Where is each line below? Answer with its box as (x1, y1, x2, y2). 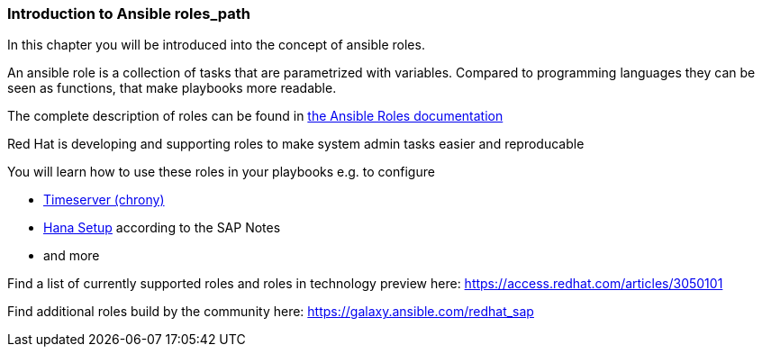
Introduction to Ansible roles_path (7, 5, 250, 23)
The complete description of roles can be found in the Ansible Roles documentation (7, 108, 503, 124)
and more (43, 248, 100, 264)
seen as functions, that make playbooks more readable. (7, 80, 337, 96)
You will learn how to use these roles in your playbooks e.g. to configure (7, 164, 435, 180)
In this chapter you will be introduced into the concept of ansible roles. (7, 37, 425, 53)
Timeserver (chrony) (43, 192, 165, 208)
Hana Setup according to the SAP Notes (43, 220, 281, 236)
